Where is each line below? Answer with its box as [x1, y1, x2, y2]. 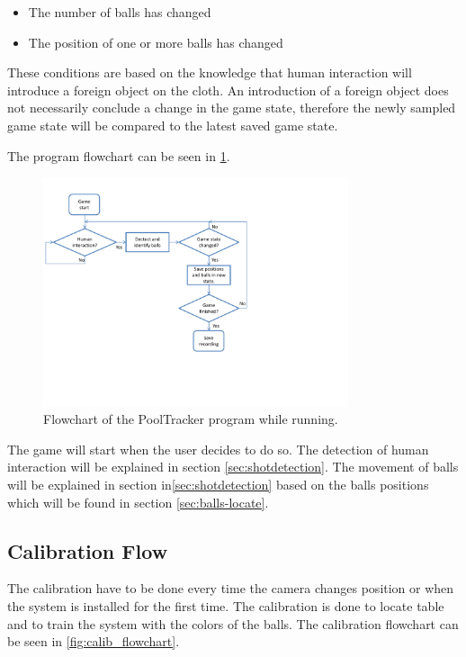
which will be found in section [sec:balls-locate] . [7, 492, 269, 511]
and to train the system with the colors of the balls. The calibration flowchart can [7, 614, 459, 633]
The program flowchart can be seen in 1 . [7, 146, 230, 165]
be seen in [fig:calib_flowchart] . [7, 632, 180, 651]
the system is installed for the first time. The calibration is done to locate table [7, 596, 444, 615]
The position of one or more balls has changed [28, 32, 283, 51]
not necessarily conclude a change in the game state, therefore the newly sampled [7, 98, 456, 117]
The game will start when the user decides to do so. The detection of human [7, 439, 429, 458]
